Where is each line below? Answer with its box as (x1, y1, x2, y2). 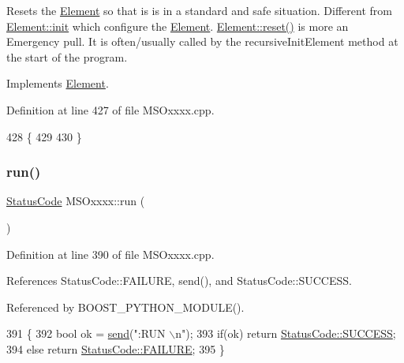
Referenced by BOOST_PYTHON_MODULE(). (6, 298, 245, 315)
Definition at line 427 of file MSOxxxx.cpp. (6, 101, 215, 118)
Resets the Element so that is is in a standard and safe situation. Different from (6, 2, 392, 18)
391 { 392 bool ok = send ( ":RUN (6, 325, 166, 342)
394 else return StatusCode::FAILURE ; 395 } (6, 340, 225, 357)
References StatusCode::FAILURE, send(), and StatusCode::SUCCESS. (6, 272, 352, 289)
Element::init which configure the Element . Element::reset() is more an (6, 17, 349, 34)
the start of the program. (6, 48, 128, 65)
